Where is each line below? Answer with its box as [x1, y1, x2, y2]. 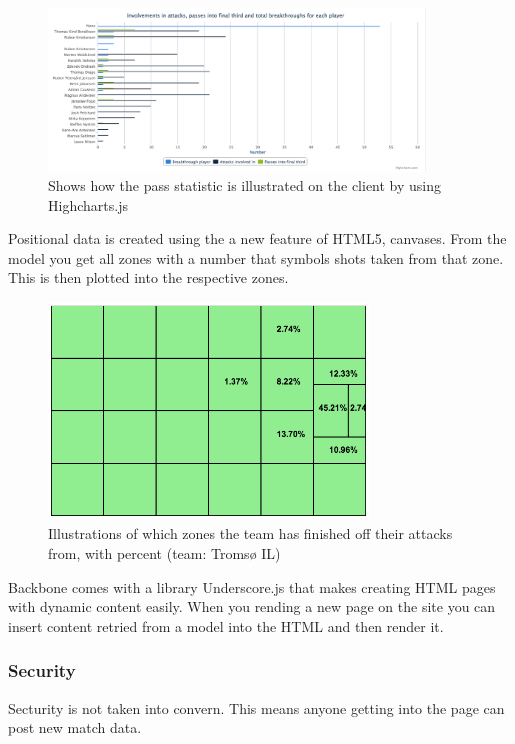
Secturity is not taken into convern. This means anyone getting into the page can [8, 697, 505, 718]
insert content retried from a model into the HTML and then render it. [8, 615, 444, 636]
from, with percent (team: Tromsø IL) [48, 543, 281, 564]
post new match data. [8, 717, 142, 738]
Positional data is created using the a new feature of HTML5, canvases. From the [8, 228, 507, 249]
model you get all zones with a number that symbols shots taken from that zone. [8, 247, 504, 268]
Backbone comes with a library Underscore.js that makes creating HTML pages [8, 576, 496, 597]
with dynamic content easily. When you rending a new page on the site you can [8, 596, 496, 617]
